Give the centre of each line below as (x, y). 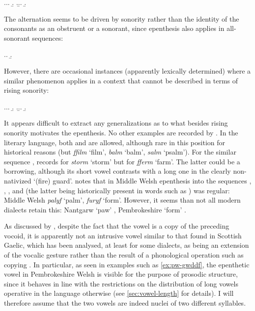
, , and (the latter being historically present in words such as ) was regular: (117, 190)
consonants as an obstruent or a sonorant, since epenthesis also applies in (114, 28)
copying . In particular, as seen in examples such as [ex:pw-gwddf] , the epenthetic (127, 264)
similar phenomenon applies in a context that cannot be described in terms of (121, 80)
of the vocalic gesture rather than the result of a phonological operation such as (124, 255)
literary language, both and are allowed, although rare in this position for (115, 142)
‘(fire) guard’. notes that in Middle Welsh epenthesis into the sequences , (142, 180)
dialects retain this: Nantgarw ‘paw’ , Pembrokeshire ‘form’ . (95, 209)
